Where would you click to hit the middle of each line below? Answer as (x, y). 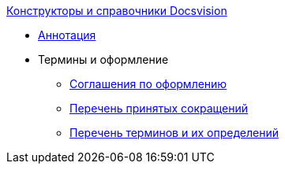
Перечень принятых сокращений (159, 108)
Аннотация (67, 35)
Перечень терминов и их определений (174, 133)
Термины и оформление (103, 59)
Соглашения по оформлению (148, 84)
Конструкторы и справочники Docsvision (117, 11)
